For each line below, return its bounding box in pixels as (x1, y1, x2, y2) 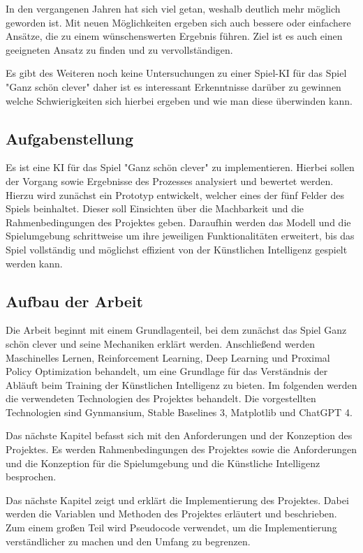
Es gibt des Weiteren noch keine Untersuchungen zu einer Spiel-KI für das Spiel (6, 66, 347, 80)
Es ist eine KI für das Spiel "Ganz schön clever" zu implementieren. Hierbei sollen (6, 160, 355, 175)
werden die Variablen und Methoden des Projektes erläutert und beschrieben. (6, 506, 337, 521)
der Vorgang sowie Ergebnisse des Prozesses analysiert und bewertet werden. (6, 173, 334, 188)
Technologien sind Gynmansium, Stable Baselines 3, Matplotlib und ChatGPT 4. (6, 404, 353, 419)
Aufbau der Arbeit (6, 290, 143, 311)
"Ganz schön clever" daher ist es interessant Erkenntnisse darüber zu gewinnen (6, 79, 341, 94)
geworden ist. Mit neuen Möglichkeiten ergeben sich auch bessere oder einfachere (6, 15, 351, 29)
